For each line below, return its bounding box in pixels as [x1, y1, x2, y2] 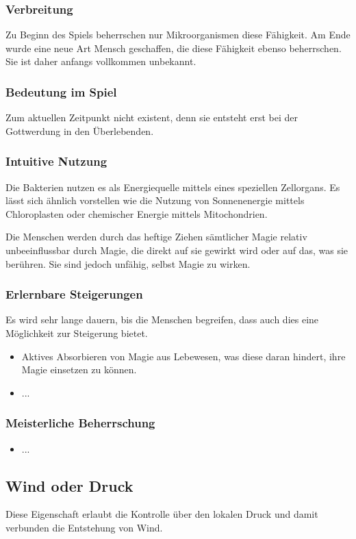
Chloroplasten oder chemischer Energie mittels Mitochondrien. [5, 206, 268, 221]
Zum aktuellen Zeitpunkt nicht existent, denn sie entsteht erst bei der [5, 110, 298, 125]
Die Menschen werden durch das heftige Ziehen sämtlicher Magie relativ [5, 229, 307, 244]
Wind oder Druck [5, 475, 133, 496]
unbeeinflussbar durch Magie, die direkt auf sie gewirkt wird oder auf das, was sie [5, 243, 348, 257]
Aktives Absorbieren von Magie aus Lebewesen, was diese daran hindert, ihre [21, 349, 346, 363]
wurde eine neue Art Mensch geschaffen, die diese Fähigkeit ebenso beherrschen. [5, 40, 342, 55]
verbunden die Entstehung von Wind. [5, 520, 163, 534]
